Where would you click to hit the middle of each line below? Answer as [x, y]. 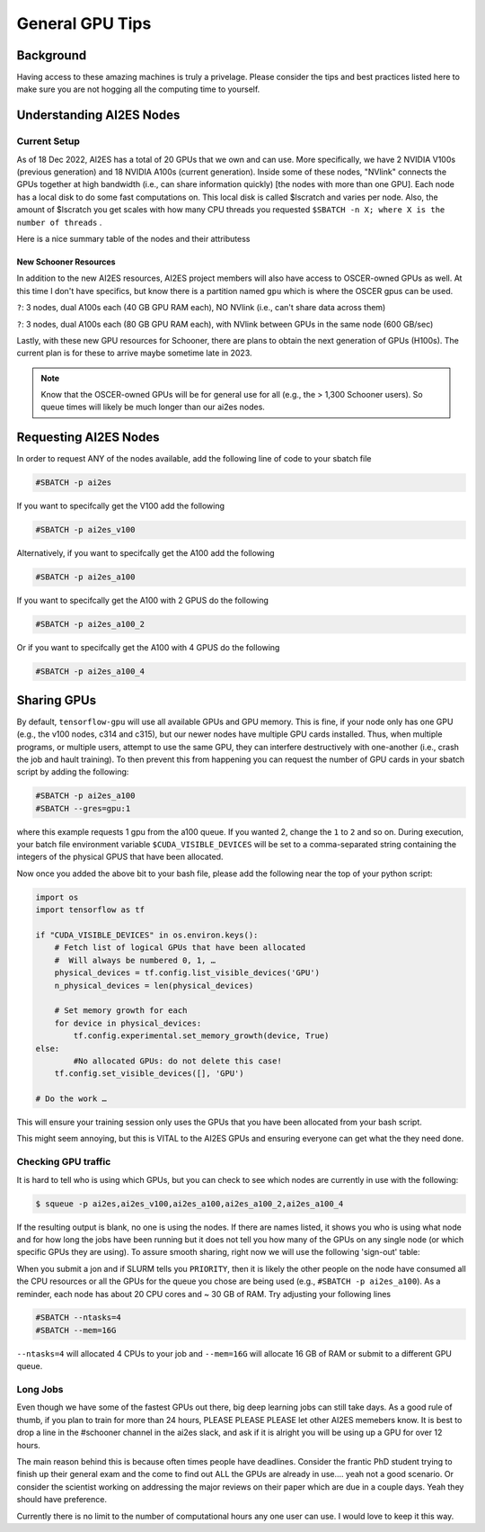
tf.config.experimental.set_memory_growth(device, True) [201, 1036]
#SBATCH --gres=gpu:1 [83, 808]
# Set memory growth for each [121, 1011]
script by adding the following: [73, 772]
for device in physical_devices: [128, 1023]
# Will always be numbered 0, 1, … [135, 960]
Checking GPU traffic [64, 1162]
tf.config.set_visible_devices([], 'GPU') [149, 1074]
